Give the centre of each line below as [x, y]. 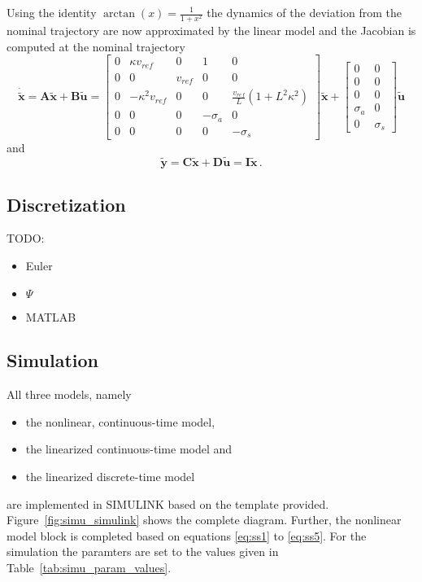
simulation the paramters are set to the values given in [143, 551]
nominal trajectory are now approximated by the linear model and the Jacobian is [211, 31]
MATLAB [51, 316]
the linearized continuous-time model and [129, 449]
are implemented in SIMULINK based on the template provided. [168, 503]
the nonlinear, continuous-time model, [120, 421]
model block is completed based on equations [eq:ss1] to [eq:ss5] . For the [187, 535]
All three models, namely [69, 394]
